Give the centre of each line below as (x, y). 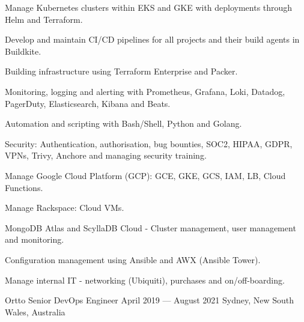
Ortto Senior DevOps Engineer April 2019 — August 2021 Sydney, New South (150, 300)
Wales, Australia (35, 311)
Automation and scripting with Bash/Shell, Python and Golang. (123, 123)
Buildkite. (23, 51)
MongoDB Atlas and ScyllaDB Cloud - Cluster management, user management (150, 227)
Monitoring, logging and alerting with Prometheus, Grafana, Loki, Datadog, (145, 91)
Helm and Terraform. (44, 19)
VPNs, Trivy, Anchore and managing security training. (106, 155)
